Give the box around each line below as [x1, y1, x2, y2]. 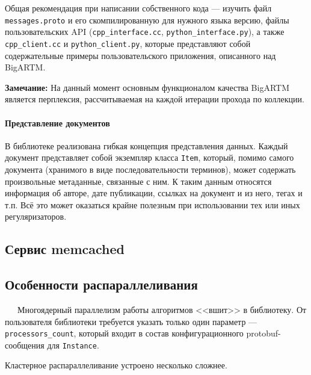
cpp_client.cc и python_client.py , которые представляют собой [5, 37, 251, 49]
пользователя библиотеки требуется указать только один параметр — [5, 315, 257, 327]
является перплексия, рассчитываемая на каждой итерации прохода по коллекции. [5, 93, 304, 105]
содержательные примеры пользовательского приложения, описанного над [5, 49, 276, 61]
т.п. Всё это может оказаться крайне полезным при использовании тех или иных [5, 198, 300, 211]
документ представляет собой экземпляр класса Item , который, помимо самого [5, 151, 294, 164]
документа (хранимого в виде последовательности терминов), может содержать [5, 163, 296, 175]
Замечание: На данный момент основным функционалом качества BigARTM [5, 81, 289, 93]
